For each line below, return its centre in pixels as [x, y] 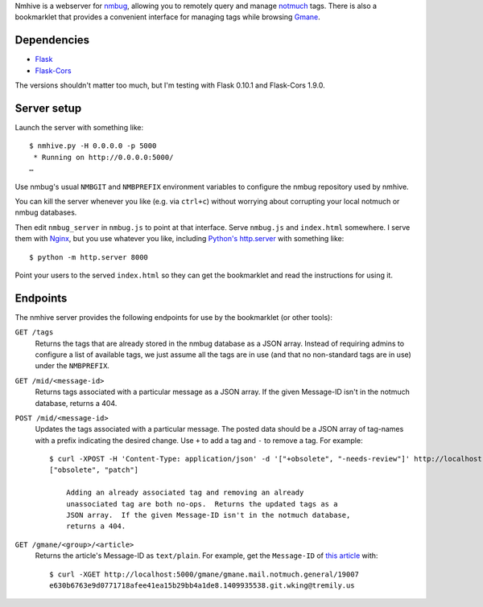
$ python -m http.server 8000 [89, 257]
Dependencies [52, 40]
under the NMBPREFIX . [72, 366]
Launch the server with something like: [79, 127]
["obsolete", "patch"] [94, 470]
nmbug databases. [46, 212]
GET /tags [34, 332]
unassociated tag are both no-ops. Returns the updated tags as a [202, 504]
